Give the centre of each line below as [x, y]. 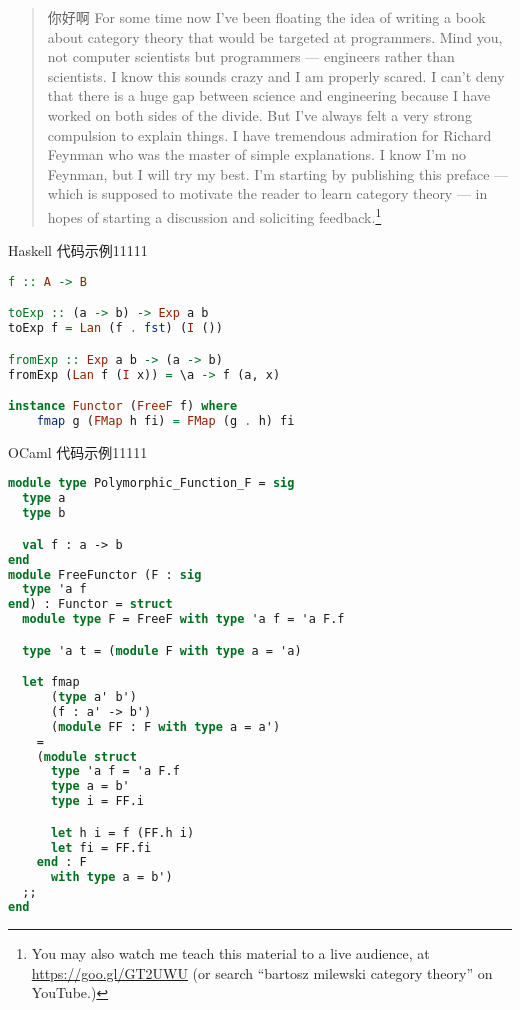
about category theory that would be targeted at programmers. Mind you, [275, 36]
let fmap [51, 682]
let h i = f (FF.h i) [122, 832]
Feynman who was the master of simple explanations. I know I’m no [256, 154]
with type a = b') [111, 877]
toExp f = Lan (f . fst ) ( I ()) [115, 328]
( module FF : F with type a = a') [165, 726]
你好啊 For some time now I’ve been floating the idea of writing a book [266, 17]
